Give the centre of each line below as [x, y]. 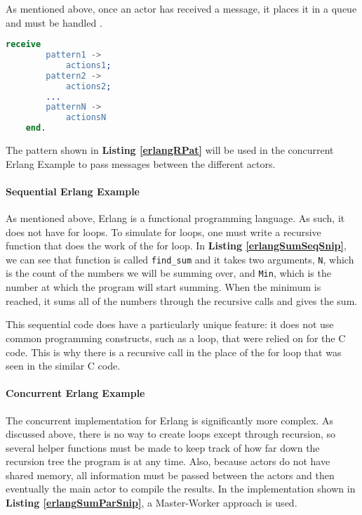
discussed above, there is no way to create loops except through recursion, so [171, 434]
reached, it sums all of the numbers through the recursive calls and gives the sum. [182, 300]
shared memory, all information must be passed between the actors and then [170, 475]
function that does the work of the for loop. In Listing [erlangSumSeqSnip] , [176, 246]
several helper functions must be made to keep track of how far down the [163, 447]
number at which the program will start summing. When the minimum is [163, 287]
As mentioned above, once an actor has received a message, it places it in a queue [181, 8]
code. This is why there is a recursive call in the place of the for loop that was [174, 352]
